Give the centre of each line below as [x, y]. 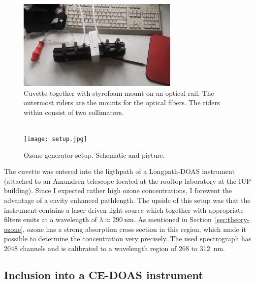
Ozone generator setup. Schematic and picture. [94, 155]
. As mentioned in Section [173, 219]
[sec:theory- [232, 219]
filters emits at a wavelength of [50, 219]
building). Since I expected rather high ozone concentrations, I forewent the [118, 190]
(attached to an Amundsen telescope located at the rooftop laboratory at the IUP [127, 181]
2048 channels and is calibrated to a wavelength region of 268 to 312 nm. [114, 248]
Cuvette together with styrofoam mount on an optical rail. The [119, 93]
